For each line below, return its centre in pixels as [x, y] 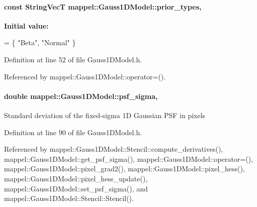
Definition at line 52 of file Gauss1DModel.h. [73, 59]
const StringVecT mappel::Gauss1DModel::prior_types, [103, 6]
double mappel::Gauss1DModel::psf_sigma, [81, 96]
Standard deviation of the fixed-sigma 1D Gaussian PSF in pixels [105, 115]
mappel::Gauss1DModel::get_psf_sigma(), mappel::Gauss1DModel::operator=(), [129, 159]
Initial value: [26, 25]
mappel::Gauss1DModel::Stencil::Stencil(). [69, 198]
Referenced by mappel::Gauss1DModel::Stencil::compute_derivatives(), [114, 149]
